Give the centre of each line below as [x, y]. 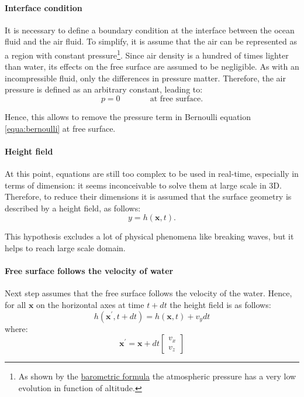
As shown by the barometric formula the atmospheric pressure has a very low [157, 376]
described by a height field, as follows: [73, 208]
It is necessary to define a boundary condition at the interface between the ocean [150, 30]
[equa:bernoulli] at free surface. [60, 128]
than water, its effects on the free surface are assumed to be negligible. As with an [152, 66]
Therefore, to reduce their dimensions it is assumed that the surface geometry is [148, 196]
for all [15, 304]
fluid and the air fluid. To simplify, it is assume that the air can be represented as [151, 41]
